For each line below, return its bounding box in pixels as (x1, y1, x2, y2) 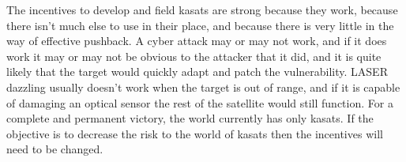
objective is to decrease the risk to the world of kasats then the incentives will (6, 125, 383, 141)
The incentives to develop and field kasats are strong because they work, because (6, 2, 398, 17)
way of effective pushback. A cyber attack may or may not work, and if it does (6, 32, 387, 49)
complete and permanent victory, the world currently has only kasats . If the (6, 110, 374, 126)
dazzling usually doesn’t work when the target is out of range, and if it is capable (6, 78, 400, 95)
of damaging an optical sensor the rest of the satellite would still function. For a (6, 94, 393, 111)
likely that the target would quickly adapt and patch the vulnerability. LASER (6, 63, 388, 80)
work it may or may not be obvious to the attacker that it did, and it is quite (6, 47, 382, 64)
